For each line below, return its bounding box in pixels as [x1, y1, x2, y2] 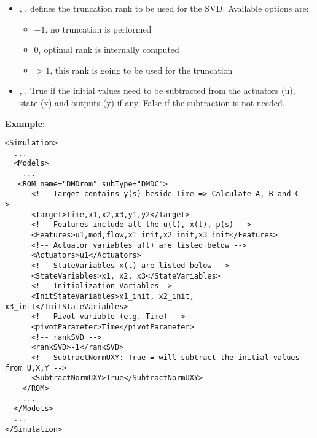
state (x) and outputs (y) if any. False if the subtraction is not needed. [19, 96, 285, 109]
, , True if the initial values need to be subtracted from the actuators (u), [19, 84, 295, 97]
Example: [5, 117, 45, 129]
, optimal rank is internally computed [38, 43, 179, 56]
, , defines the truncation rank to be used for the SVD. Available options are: [19, 2, 309, 14]
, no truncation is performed [45, 22, 152, 35]
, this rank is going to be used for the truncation [50, 63, 233, 76]
